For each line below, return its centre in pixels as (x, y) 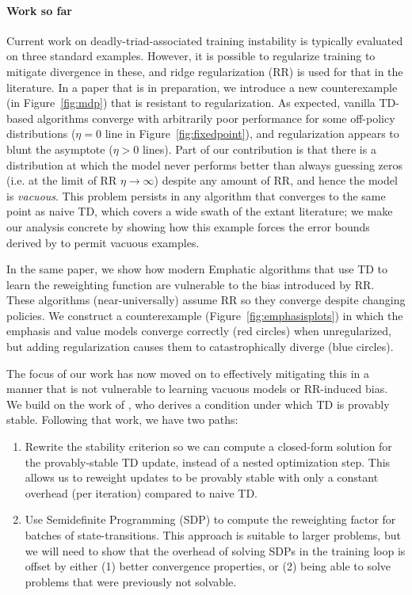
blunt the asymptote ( (60, 149)
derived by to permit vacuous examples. (103, 242)
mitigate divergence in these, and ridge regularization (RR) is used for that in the (205, 71)
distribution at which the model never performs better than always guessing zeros (205, 164)
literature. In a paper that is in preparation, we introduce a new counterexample (202, 87)
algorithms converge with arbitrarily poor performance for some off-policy (216, 118)
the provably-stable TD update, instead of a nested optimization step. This (208, 462)
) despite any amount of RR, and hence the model (276, 180)
